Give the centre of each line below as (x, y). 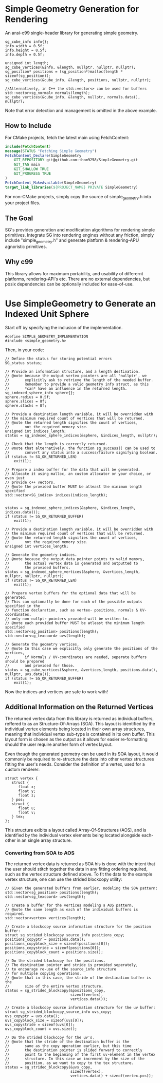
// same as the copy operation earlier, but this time (68, 1046)
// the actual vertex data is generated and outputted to (72, 563)
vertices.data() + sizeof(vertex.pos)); (112, 1076)
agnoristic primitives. (26, 247)
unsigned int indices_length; (36, 431)
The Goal (19, 218)
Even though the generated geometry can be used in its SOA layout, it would (81, 754)
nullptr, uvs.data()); (28, 674)
